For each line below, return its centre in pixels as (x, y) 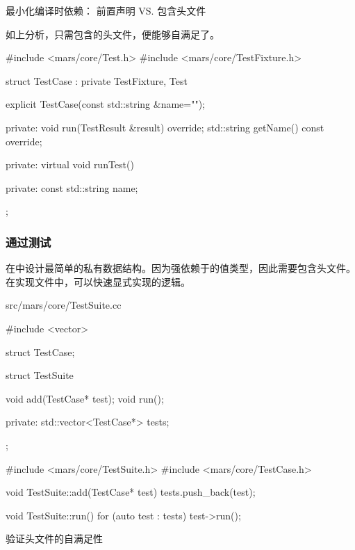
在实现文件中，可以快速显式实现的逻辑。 (98, 281)
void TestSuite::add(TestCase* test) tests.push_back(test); (131, 492)
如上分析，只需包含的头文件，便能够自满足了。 (113, 34)
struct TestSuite (40, 375)
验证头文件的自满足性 (54, 539)
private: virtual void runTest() (70, 164)
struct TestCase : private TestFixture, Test (97, 80)
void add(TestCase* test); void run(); (85, 398)
